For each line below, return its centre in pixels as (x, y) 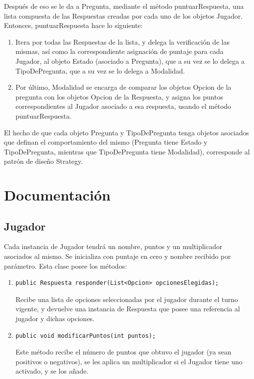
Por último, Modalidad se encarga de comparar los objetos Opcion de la (123, 87)
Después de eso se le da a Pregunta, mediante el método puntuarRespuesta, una (124, 6)
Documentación (57, 195)
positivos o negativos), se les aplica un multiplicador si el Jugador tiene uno (129, 361)
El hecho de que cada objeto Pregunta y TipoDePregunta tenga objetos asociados (127, 132)
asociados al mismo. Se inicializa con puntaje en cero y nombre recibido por (117, 256)
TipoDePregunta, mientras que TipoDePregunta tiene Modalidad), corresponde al (127, 151)
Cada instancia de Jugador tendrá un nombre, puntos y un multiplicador (113, 246)
